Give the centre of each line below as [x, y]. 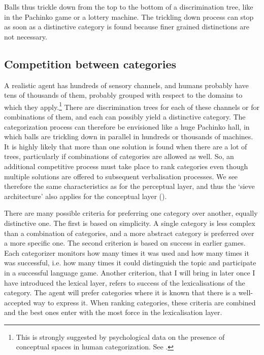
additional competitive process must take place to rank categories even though [126, 166]
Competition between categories [90, 64]
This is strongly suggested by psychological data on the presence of [120, 337]
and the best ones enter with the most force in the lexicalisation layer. [113, 312]
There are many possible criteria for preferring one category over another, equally [131, 213]
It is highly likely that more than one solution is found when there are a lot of [126, 146]
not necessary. [26, 36]
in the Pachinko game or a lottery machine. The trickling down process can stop [129, 16]
